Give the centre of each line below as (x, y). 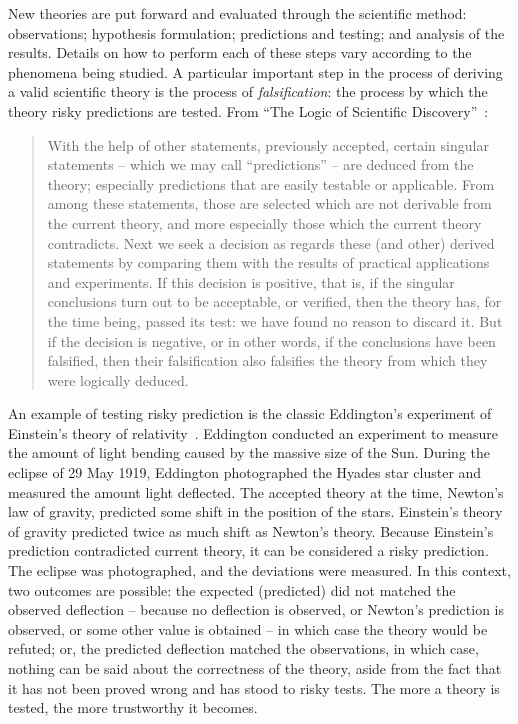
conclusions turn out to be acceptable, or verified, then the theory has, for (274, 301)
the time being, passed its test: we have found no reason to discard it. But (275, 320)
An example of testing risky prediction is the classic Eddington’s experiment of (250, 413)
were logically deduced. (118, 379)
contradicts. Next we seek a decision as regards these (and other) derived (271, 242)
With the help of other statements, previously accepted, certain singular (268, 144)
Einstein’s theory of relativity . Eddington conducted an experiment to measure (253, 432)
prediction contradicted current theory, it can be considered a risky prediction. (248, 550)
